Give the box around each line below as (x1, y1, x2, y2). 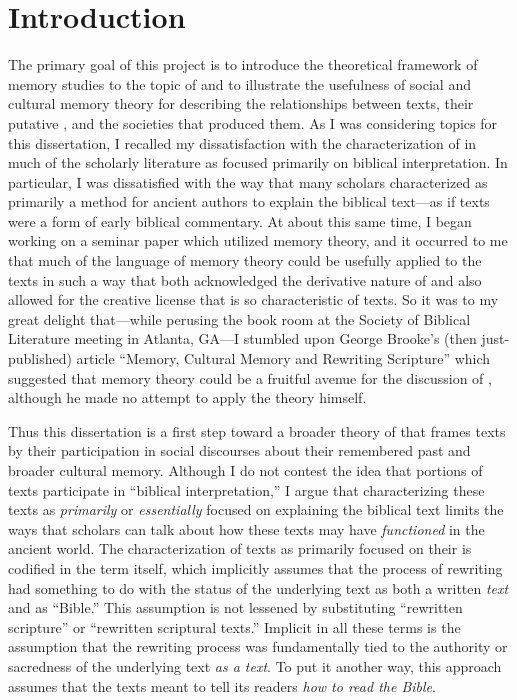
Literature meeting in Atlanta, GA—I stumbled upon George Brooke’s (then (8, 328, 477, 349)
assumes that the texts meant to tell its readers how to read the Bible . (8, 675, 436, 696)
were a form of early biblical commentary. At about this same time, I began (8, 210, 472, 231)
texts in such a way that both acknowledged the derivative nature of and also (8, 269, 482, 290)
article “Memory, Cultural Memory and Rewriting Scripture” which (76, 348, 491, 369)
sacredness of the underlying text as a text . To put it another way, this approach (8, 655, 502, 676)
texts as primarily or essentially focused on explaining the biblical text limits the (8, 499, 504, 520)
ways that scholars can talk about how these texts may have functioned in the (8, 518, 485, 539)
